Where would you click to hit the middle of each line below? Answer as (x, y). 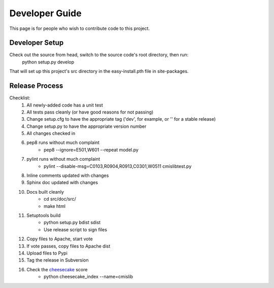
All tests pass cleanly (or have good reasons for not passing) (90, 112)
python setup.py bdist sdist (72, 223)
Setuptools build (44, 215)
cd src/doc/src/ (60, 199)
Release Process (36, 86)
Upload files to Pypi (47, 253)
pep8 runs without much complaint (63, 142)
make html (55, 206)
